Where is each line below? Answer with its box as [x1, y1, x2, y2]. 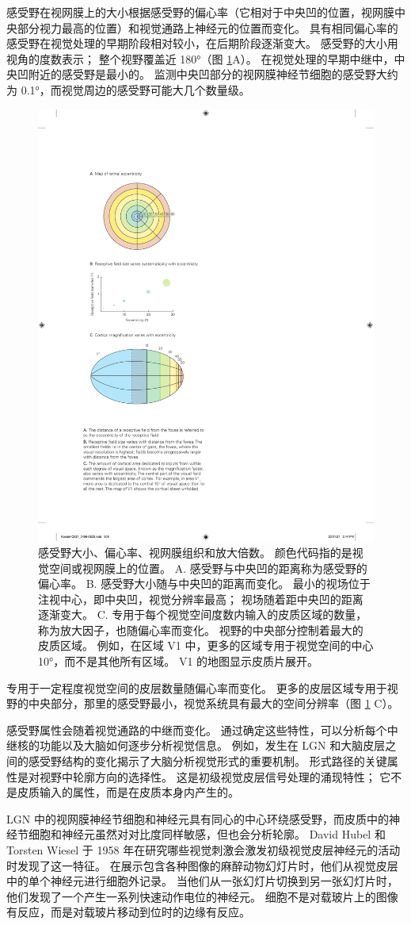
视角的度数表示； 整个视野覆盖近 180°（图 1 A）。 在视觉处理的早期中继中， [6, 50, 394, 67]
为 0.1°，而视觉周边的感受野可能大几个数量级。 [6, 81, 250, 98]
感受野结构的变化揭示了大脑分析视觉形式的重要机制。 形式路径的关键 [28, 753, 387, 770]
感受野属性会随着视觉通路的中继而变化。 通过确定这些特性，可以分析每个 [6, 721, 387, 738]
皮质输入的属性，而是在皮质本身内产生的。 [17, 784, 239, 800]
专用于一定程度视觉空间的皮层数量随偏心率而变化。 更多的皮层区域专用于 [6, 679, 387, 696]
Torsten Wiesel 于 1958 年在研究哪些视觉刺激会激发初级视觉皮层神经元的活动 [6, 842, 401, 858]
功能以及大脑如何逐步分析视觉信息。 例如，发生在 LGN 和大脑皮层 [39, 737, 386, 754]
